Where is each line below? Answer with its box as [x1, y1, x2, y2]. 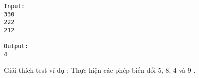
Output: [4, 43, 29, 50]
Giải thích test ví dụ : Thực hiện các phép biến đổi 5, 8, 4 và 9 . [4, 65, 196, 75]
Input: [4, 3, 25, 10]
